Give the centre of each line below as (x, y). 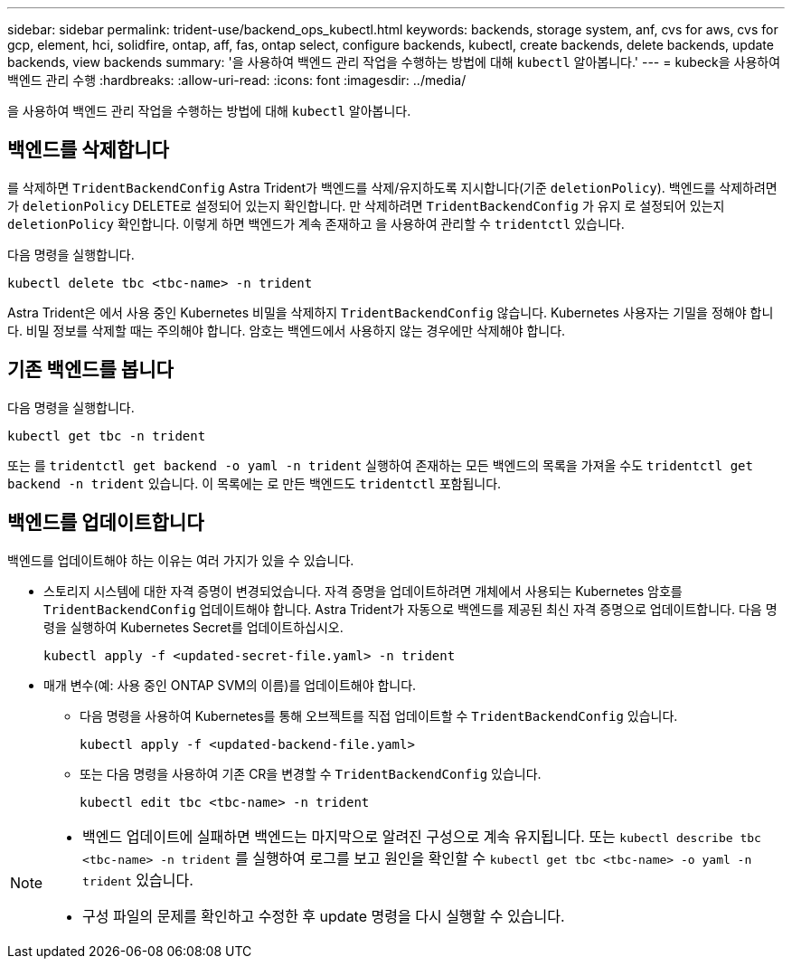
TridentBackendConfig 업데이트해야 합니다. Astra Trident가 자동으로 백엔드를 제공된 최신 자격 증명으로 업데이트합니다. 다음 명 (410, 609)
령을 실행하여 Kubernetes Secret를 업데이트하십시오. (193, 627)
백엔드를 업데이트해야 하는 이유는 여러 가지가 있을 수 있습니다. (181, 560)
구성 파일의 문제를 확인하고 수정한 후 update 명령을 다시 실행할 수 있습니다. (324, 916)
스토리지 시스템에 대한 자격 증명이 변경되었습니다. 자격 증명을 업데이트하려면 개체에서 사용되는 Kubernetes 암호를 (363, 591)
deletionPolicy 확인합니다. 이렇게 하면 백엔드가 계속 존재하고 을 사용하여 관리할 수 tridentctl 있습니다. (316, 223)
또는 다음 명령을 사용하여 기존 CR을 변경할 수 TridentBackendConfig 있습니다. (311, 773)
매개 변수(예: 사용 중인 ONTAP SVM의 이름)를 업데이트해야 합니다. (230, 685)
